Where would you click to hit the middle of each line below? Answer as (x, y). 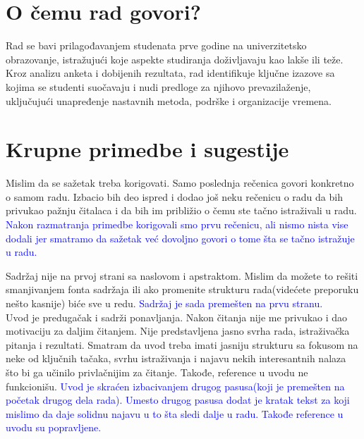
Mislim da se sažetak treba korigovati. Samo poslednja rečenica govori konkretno (180, 183)
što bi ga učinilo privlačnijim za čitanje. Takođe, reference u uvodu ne (157, 372)
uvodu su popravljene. (54, 427)
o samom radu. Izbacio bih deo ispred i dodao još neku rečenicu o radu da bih (174, 196)
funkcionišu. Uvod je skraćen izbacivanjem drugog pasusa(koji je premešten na (175, 386)
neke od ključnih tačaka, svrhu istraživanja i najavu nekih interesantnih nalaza (176, 358)
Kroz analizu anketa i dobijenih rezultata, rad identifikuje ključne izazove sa (170, 73)
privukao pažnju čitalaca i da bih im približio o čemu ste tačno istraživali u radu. (181, 210)
